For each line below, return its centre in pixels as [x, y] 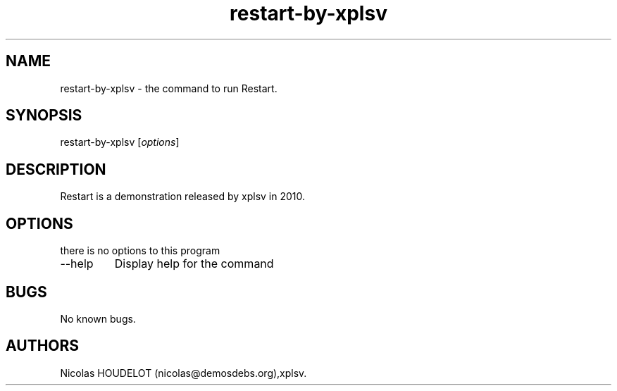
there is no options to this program [140, 251]
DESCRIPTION [56, 169]
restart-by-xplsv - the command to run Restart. [169, 88]
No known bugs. [98, 318]
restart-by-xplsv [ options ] [120, 142]
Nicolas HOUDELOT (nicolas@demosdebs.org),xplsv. [183, 373]
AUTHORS [43, 346]
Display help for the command [194, 264]
